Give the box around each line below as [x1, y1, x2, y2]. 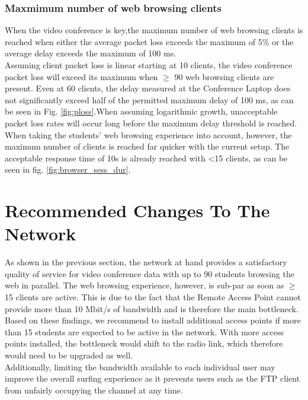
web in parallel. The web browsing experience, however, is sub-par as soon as [5, 279, 284, 291]
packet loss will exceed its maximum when [5, 70, 158, 82]
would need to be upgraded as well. [5, 349, 133, 361]
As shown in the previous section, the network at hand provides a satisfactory [5, 256, 287, 268]
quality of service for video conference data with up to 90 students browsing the [5, 267, 294, 280]
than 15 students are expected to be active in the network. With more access [5, 325, 284, 338]
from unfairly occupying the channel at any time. [5, 383, 183, 396]
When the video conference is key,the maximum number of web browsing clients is [5, 24, 303, 36]
